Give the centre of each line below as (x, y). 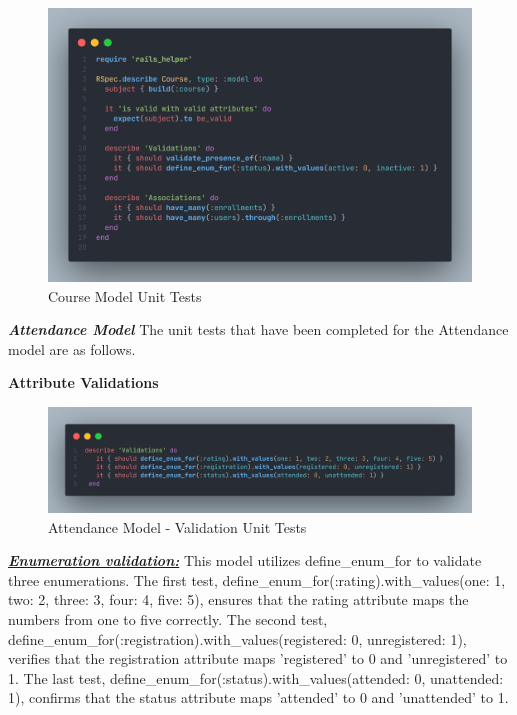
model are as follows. (72, 348)
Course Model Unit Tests (125, 295)
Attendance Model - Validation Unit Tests (177, 526)
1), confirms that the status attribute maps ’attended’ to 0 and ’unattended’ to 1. (258, 697)
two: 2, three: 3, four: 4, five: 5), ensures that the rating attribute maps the (238, 599)
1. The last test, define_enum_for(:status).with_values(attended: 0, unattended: (256, 677)
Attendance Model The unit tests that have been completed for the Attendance (258, 329)
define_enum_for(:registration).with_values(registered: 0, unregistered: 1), (237, 638)
